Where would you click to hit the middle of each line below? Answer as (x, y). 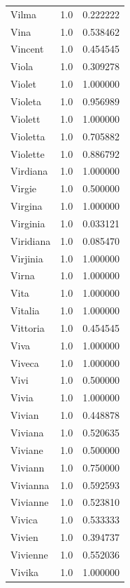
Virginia (28, 223)
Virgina (27, 206)
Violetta (28, 136)
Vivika (25, 572)
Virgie (23, 188)
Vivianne (30, 502)
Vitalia (25, 310)
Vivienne (29, 554)
